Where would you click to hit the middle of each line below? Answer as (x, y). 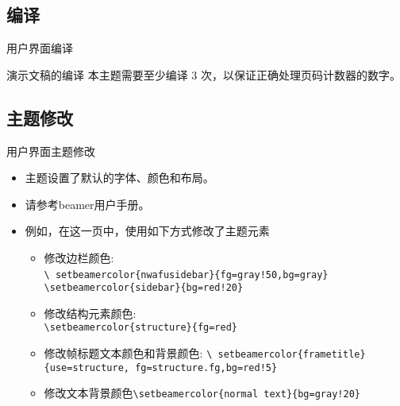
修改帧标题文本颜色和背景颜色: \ (128, 353)
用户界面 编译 (40, 48)
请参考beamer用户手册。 (87, 204)
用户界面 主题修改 (51, 151)
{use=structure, (87, 367)
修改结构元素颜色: (90, 313)
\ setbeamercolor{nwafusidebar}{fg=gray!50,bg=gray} (186, 275)
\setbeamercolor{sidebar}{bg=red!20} (144, 288)
